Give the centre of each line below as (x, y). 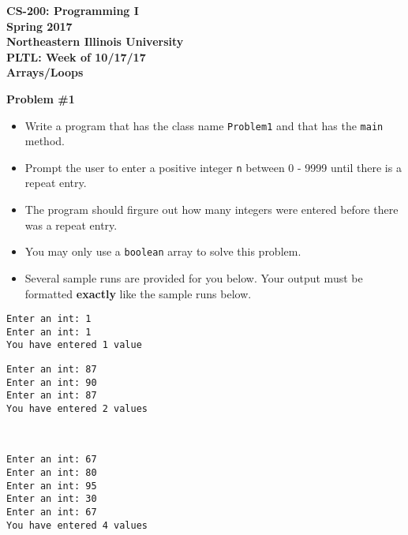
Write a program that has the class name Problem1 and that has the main (204, 125)
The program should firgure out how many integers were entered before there (211, 210)
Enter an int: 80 (52, 472)
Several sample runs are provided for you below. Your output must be (194, 277)
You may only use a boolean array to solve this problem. (163, 251)
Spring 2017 (39, 26)
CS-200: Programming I (73, 10)
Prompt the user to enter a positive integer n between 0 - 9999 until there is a (213, 167)
